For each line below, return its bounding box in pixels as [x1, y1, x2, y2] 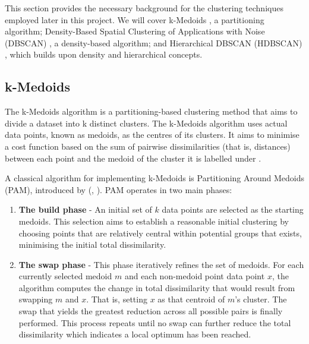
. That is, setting [86, 293, 147, 305]
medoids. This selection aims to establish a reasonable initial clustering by [18, 214, 289, 227]
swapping [18, 293, 53, 305]
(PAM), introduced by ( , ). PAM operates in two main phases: [5, 183, 232, 195]
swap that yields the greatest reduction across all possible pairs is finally [18, 305, 283, 317]
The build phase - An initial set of [18, 203, 152, 216]
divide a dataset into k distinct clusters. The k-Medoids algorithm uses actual [5, 116, 288, 129]
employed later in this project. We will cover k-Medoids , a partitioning [5, 13, 264, 26]
